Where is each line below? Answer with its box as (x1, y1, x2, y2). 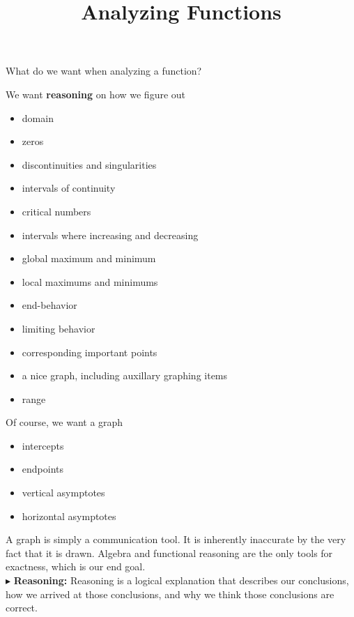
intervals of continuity (22, 181, 116, 195)
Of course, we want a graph (6, 415, 123, 429)
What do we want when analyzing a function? (6, 63, 202, 78)
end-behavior (22, 298, 77, 312)
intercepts (22, 438, 64, 452)
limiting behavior (22, 321, 95, 335)
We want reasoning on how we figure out (6, 86, 186, 101)
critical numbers (22, 204, 91, 218)
